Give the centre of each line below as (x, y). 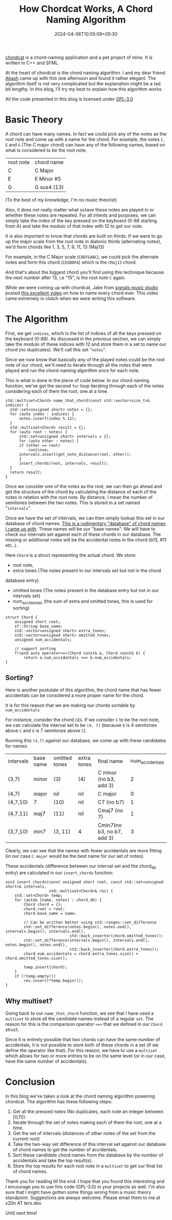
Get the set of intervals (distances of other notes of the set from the (84, 1133)
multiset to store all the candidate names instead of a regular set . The (79, 1019)
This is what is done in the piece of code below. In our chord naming (77, 380)
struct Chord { (21, 617)
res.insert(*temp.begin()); (53, 981)
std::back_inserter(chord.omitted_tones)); (116, 936)
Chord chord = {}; (43, 905)
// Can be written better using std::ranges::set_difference (90, 922)
